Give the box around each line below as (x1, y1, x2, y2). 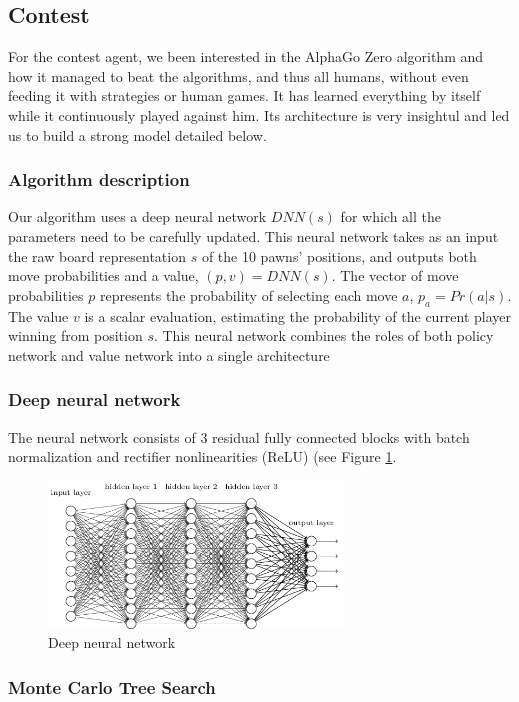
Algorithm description (8, 167, 190, 192)
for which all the (340, 206, 441, 227)
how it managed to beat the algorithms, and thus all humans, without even (8, 65, 469, 86)
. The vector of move (331, 265, 459, 286)
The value (8, 305, 69, 326)
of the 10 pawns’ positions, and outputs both (201, 245, 477, 266)
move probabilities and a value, (8, 265, 199, 286)
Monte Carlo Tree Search (8, 674, 216, 699)
